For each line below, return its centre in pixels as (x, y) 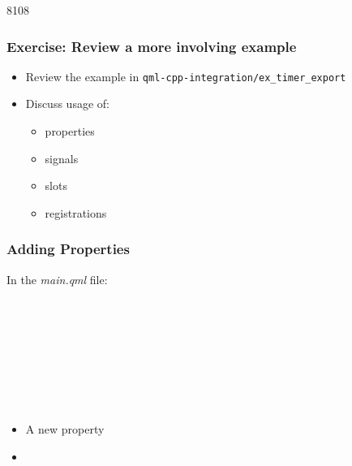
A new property (65, 429)
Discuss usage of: (67, 104)
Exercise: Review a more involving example (152, 46)
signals (62, 158)
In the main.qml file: (57, 279)
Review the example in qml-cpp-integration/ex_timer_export (186, 76)
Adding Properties (68, 249)
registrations (76, 212)
